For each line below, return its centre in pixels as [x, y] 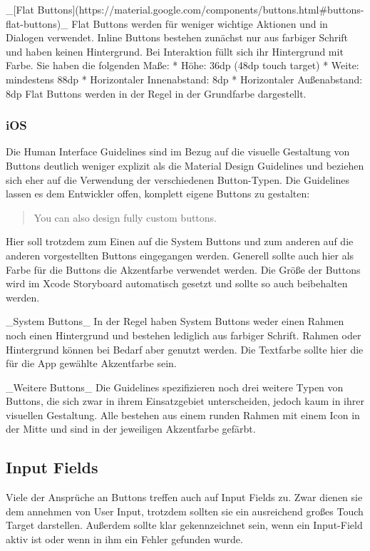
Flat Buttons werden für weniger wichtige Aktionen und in [200, 23]
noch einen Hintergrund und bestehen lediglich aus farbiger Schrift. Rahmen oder [184, 335]
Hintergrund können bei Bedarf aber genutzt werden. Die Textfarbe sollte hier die [185, 349]
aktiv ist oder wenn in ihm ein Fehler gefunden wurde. [124, 539]
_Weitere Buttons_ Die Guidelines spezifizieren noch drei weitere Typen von [175, 387]
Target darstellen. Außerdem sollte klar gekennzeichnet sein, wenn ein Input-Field [184, 525]
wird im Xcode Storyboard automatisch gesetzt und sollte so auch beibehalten [177, 283]
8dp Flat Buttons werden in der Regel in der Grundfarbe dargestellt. [156, 93]
